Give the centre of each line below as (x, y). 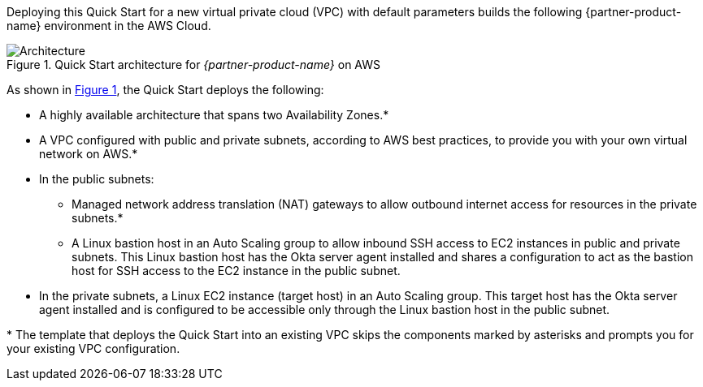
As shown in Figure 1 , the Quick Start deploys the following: (165, 90)
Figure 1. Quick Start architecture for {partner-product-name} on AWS (193, 64)
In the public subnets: (97, 179)
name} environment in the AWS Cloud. (109, 26)
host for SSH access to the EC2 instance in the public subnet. (236, 271)
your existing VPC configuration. (93, 348)
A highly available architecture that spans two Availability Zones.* (214, 115)
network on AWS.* (89, 154)
